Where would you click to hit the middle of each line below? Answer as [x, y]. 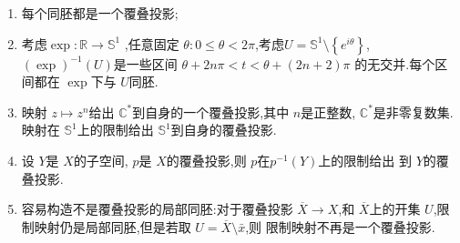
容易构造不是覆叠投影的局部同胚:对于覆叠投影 [157, 209]
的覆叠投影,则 [206, 160]
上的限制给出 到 [365, 160]
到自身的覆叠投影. [224, 130]
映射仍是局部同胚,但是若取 [112, 226]
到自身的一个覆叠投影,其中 [211, 111]
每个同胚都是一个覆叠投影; [100, 13]
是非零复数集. [413, 111]
